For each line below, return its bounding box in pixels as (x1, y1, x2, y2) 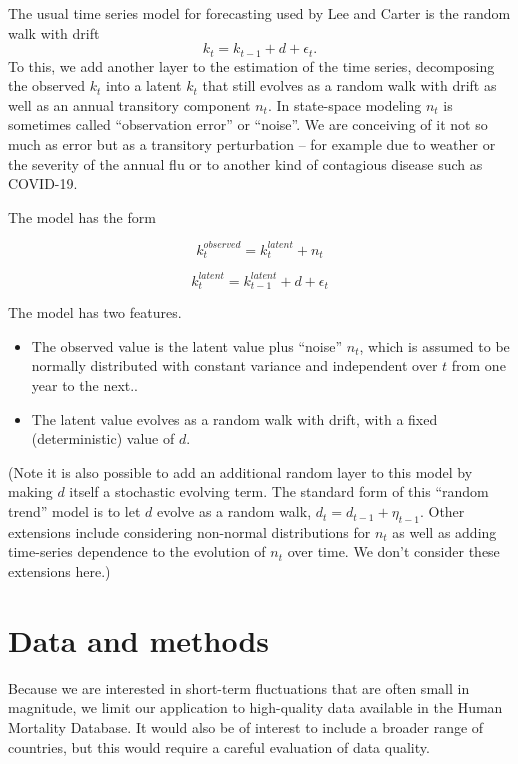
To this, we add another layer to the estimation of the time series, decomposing (8, 55, 495, 76)
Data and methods (8, 619, 269, 660)
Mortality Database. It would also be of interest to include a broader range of (8, 716, 484, 737)
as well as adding (392, 521, 497, 542)
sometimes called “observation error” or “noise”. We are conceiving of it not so (8, 114, 488, 135)
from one (451, 355, 506, 376)
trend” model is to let (8, 501, 141, 522)
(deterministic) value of (31, 428, 175, 449)
